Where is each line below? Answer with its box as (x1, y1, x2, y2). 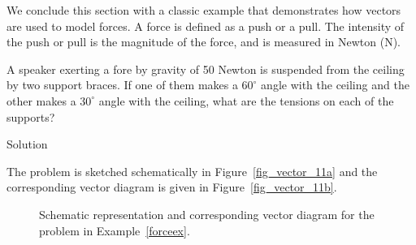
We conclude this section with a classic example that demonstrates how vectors (6, 2, 401, 18)
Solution (6, 135, 48, 153)
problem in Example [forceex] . (39, 221, 190, 239)
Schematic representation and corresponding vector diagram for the (39, 205, 375, 222)
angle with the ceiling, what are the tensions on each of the (98, 92, 394, 109)
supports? (6, 108, 55, 125)
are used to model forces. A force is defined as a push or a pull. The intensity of (6, 17, 405, 34)
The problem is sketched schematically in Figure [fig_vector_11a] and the (6, 162, 378, 179)
